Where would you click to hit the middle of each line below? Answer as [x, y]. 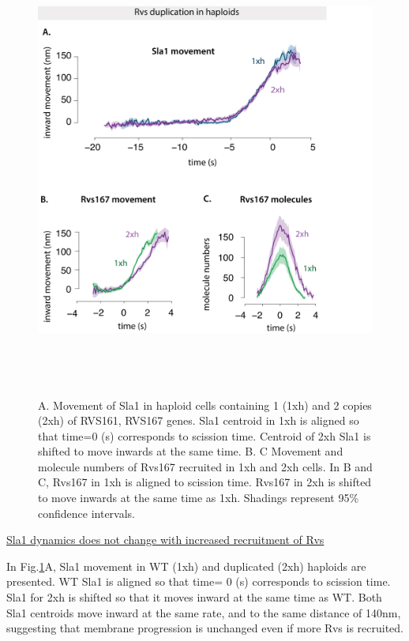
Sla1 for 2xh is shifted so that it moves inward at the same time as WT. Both [194, 597]
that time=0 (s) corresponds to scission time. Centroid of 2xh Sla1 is [204, 435]
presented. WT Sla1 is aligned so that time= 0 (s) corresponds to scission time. [199, 581]
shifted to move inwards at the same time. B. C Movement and [191, 451]
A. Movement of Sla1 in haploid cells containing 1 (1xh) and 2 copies [205, 405]
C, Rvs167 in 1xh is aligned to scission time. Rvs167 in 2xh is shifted [205, 482]
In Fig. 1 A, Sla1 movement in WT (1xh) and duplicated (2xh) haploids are [186, 566]
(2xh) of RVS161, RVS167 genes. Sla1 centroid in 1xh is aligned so [199, 420]
